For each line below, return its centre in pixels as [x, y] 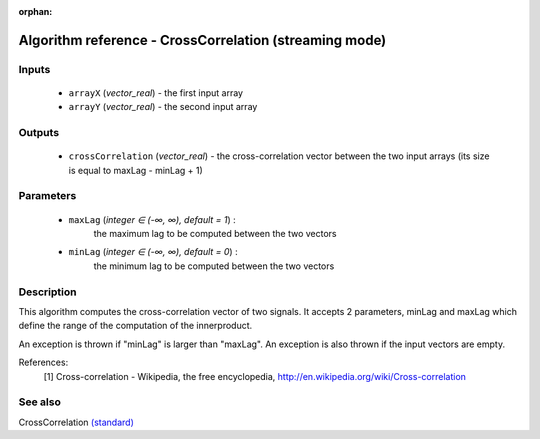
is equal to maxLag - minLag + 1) [136, 170]
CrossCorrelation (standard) [76, 422]
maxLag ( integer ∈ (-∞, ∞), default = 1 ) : [152, 219]
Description [47, 292]
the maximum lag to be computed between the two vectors [215, 234]
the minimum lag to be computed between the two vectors [214, 266]
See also [40, 402]
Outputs [39, 133]
